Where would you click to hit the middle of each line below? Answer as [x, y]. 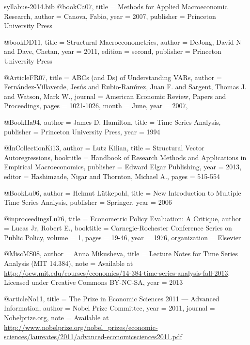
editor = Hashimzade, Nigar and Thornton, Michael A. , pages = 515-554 [112, 176]
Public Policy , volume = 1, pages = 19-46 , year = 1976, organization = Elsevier [123, 237]
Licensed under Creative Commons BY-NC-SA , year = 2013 [94, 282]
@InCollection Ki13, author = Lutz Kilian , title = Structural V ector [104, 148]
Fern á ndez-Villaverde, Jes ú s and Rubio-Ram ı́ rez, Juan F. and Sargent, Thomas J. [125, 87]
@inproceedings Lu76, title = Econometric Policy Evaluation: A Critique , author [123, 218]
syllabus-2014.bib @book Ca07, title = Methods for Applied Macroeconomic [116, 6]
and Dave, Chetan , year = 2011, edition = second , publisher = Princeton [113, 51]
